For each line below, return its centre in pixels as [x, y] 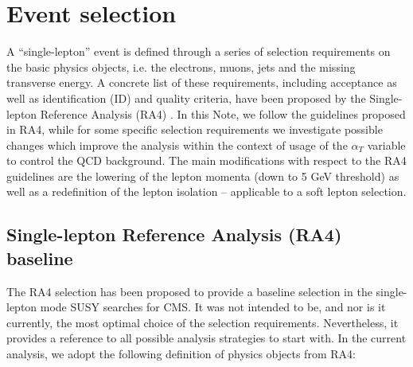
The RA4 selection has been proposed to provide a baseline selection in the [189, 291]
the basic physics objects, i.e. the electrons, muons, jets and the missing [181, 66]
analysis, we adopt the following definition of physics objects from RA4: [181, 354]
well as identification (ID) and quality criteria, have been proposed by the [186, 98]
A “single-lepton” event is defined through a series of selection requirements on [199, 51]
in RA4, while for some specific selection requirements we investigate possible [195, 129]
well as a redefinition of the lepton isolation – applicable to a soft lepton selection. [206, 191]
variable [386, 144]
